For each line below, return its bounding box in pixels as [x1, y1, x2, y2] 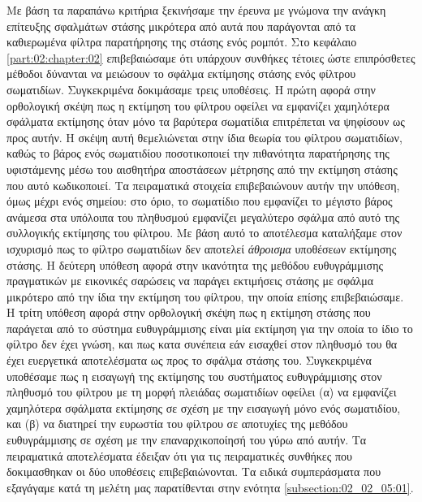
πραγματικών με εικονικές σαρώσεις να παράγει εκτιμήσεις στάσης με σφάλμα [6, 272, 374, 289]
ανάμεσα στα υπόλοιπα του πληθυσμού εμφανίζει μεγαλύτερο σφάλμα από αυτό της [6, 208, 400, 225]
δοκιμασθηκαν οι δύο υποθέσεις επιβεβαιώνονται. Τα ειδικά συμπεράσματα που [6, 463, 381, 480]
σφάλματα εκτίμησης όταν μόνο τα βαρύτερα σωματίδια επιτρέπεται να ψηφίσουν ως [6, 113, 405, 130]
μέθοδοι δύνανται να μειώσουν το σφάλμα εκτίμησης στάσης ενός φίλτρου [6, 65, 356, 82]
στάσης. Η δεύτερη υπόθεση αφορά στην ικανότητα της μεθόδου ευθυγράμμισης [6, 256, 384, 273]
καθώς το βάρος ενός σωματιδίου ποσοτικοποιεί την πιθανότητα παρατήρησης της [6, 145, 390, 162]
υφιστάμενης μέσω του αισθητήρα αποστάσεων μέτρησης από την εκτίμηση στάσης [6, 160, 398, 177]
